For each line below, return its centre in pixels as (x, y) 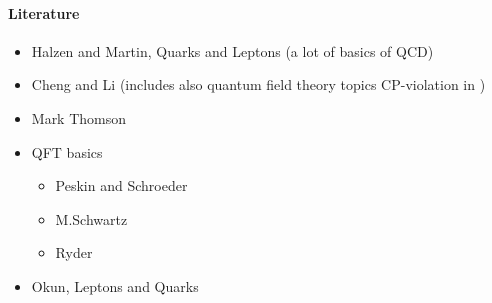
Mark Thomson (79, 117)
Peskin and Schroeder (121, 185)
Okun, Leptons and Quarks (115, 285)
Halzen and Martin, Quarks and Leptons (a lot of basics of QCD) (232, 50)
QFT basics (67, 151)
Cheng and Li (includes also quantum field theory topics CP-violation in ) (258, 84)
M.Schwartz (91, 218)
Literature (44, 12)
